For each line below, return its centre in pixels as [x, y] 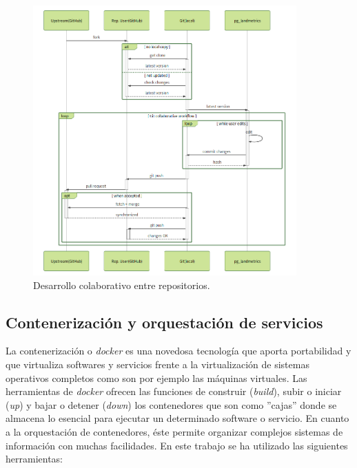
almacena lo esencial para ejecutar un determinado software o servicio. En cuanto [177, 418]
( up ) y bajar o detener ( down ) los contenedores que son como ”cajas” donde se [171, 404]
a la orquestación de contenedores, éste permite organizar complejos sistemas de [174, 432]
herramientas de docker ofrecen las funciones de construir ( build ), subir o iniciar [174, 391]
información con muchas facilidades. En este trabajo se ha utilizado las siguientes [177, 445]
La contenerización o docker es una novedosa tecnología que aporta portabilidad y [178, 351]
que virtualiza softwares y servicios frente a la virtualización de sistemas [157, 364]
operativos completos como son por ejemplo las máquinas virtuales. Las [156, 377]
